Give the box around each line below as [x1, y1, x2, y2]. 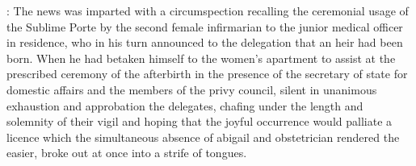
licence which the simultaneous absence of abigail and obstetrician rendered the [6, 128, 400, 145]
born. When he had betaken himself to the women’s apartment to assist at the [6, 49, 396, 66]
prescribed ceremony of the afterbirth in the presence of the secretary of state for [6, 65, 408, 82]
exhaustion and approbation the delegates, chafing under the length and [6, 97, 363, 114]
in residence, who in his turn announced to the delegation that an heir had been [6, 34, 403, 51]
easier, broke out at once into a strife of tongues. [6, 144, 247, 161]
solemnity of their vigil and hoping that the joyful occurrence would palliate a [6, 113, 393, 130]
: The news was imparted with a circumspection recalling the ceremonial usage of [6, 2, 409, 19]
